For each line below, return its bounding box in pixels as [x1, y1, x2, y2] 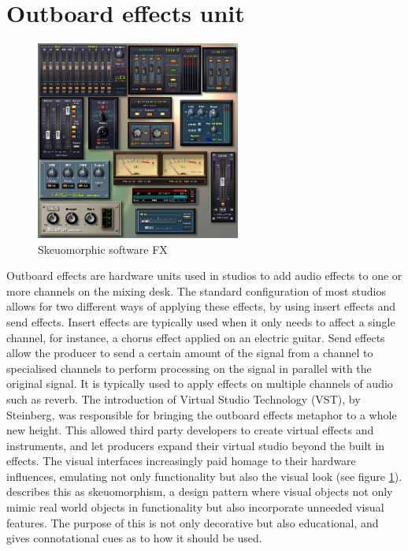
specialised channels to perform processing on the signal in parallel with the [6, 359, 372, 376]
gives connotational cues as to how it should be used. [6, 530, 262, 546]
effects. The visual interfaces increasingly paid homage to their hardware [6, 452, 356, 469]
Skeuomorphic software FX [38, 240, 168, 257]
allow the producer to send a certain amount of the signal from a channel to [6, 344, 373, 361]
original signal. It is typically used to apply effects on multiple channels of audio [6, 375, 393, 392]
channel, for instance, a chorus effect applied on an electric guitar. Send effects [6, 329, 385, 345]
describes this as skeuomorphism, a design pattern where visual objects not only [6, 483, 393, 500]
